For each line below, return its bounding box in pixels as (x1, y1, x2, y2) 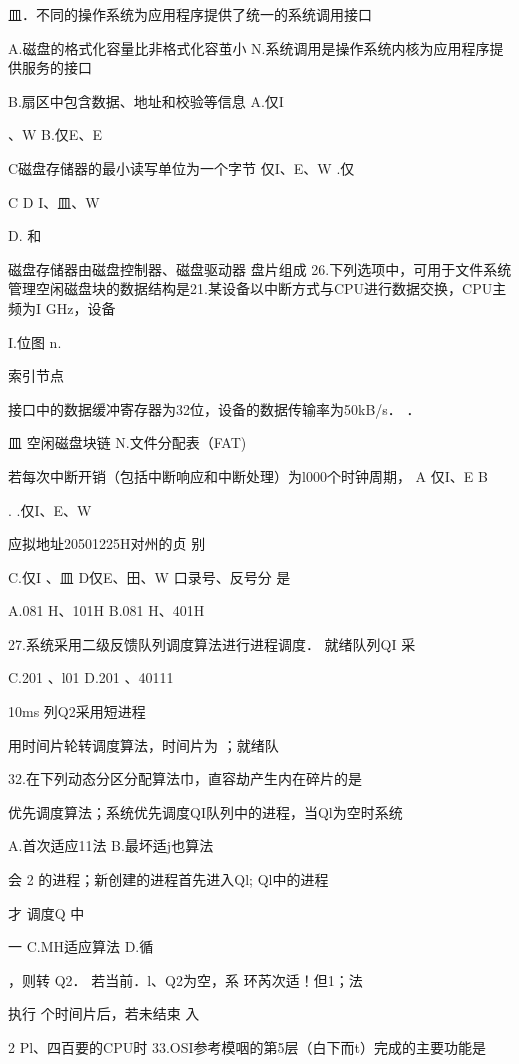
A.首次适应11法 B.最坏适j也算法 (8, 835, 214, 856)
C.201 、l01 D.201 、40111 (8, 667, 174, 688)
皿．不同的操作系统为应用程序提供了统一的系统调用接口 (8, 4, 372, 24)
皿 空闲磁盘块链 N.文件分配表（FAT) (8, 432, 247, 453)
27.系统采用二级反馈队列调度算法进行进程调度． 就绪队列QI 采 (8, 633, 416, 654)
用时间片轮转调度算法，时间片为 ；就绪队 (8, 734, 279, 755)
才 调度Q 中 (8, 902, 85, 923)
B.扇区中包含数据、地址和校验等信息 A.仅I (8, 90, 284, 111)
